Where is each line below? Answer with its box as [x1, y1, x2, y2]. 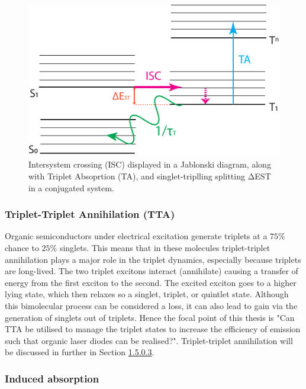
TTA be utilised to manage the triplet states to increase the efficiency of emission [5, 323, 301, 335]
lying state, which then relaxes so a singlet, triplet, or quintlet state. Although [5, 288, 289, 300]
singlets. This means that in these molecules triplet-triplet [59, 242, 270, 253]
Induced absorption [5, 371, 99, 385]
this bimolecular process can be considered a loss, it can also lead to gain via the [5, 299, 298, 311]
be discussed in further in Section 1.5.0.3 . [5, 346, 154, 358]
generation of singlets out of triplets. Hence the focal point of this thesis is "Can [5, 311, 295, 323]
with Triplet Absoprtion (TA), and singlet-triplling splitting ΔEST [28, 170, 271, 182]
